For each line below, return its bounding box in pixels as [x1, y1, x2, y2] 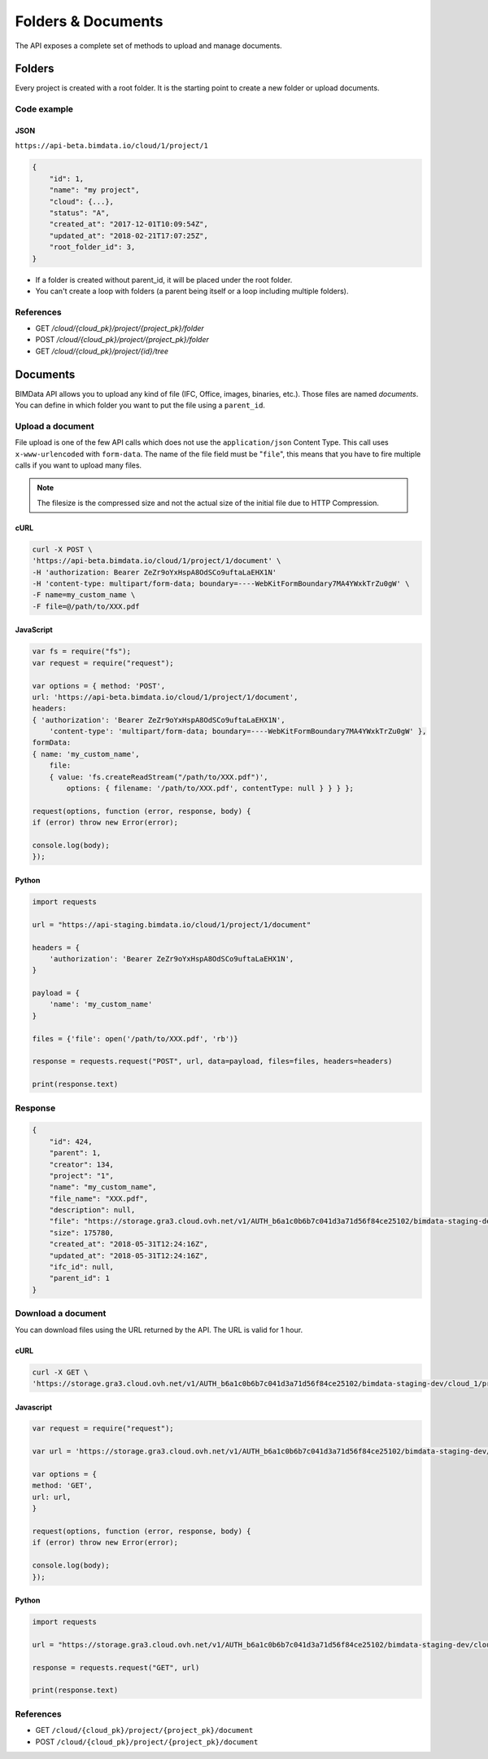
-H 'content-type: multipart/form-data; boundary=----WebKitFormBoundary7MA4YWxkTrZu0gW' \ [32, 578, 410, 588]
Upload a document [15, 420, 94, 432]
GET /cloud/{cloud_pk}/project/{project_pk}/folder [35, 323, 205, 333]
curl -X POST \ [32, 544, 93, 554]
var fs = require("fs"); [32, 647, 132, 656]
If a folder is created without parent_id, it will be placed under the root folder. [35, 275, 293, 284]
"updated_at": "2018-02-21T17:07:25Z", [49, 231, 209, 240]
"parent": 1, [49, 1149, 102, 1158]
